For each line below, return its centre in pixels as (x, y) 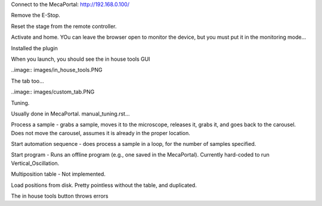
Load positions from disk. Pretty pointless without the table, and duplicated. (104, 185)
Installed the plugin (34, 48)
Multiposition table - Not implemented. (58, 174)
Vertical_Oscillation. (35, 163)
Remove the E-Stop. (36, 15)
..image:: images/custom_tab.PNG (53, 92)
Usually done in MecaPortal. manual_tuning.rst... (71, 114)
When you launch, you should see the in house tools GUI (80, 59)
